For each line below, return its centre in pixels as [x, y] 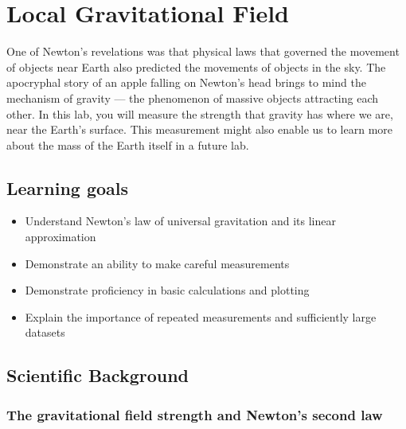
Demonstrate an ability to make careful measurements [157, 263]
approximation [61, 237]
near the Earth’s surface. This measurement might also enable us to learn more [200, 129]
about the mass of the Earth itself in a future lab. [128, 144]
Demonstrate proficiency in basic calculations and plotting [167, 290]
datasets [45, 332]
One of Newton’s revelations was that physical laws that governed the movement [203, 51]
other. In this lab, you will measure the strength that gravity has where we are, [200, 113]
